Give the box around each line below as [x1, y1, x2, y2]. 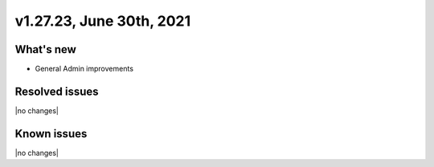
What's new [14, 43, 76, 56]
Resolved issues [14, 84, 100, 98]
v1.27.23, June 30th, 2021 [14, 12, 191, 30]
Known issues [14, 127, 88, 141]
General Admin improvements [35, 64, 134, 74]
